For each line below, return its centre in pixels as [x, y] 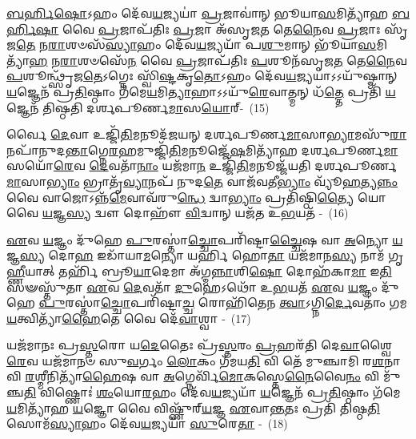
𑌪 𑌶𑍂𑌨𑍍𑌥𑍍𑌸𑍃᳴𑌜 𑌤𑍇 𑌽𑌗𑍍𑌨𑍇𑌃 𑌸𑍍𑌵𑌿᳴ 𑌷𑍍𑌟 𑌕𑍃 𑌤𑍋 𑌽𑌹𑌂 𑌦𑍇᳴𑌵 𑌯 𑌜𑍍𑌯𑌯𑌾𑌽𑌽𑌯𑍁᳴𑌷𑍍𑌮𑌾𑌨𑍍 [202, 76]
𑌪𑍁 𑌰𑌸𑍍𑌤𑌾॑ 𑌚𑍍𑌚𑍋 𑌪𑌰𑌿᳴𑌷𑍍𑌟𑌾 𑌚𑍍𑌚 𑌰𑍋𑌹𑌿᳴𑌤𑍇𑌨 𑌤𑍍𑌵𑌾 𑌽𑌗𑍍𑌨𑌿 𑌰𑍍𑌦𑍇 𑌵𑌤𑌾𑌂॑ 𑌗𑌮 [223, 302]
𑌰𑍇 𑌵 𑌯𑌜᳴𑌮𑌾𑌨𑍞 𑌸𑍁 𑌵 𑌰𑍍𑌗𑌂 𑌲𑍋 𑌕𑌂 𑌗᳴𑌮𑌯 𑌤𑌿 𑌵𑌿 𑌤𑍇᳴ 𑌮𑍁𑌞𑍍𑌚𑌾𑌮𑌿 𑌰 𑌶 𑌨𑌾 [204, 360]
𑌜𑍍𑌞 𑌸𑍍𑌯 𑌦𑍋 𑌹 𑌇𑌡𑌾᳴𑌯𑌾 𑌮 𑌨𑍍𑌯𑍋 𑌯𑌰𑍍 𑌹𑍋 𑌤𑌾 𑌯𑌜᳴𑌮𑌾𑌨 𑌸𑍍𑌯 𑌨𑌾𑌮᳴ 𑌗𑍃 [205, 255]
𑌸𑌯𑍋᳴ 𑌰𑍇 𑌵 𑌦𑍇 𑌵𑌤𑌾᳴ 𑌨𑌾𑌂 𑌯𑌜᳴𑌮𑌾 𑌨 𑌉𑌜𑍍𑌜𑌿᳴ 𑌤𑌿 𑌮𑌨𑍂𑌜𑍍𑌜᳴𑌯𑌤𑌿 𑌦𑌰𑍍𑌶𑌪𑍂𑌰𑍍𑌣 [202, 165]
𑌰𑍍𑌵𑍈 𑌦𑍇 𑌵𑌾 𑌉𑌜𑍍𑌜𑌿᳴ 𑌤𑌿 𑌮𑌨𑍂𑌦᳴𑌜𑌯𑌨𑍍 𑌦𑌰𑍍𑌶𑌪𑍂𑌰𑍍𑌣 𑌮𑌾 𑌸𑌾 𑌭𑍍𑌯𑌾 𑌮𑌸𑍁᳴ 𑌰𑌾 [207, 134]
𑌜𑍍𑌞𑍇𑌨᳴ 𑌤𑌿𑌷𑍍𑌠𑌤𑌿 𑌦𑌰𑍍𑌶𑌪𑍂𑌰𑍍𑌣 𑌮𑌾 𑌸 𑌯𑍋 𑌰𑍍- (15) [138, 107]
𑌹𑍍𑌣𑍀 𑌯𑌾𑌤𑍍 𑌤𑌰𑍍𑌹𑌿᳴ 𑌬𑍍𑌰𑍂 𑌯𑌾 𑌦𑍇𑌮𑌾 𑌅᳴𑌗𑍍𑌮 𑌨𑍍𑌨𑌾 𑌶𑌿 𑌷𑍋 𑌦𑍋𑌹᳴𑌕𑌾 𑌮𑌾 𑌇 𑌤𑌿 [199, 270]
